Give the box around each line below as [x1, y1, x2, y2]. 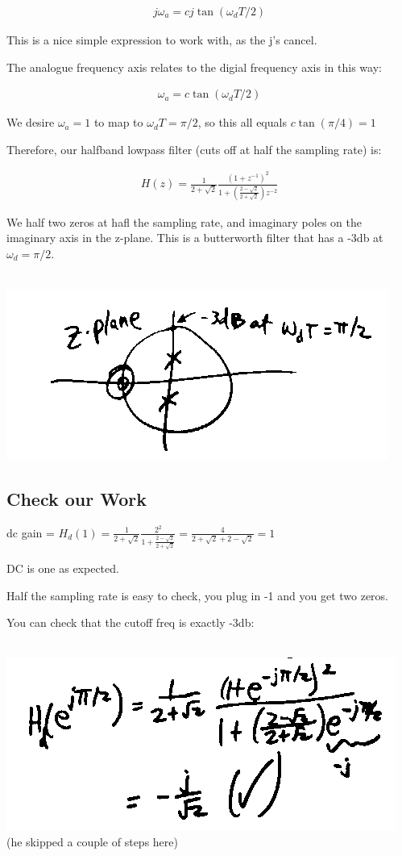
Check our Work [6, 486, 147, 512]
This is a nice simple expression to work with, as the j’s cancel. [6, 31, 317, 48]
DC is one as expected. [6, 559, 119, 576]
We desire [6, 114, 55, 131]
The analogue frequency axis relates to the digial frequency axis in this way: [6, 58, 382, 75]
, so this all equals [197, 114, 287, 131]
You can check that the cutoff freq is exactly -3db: [6, 614, 255, 631]
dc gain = [6, 524, 55, 541]
